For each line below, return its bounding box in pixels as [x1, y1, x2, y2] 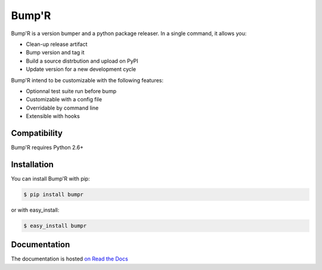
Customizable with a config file [26, 96, 103, 103]
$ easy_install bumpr [23, 222, 87, 229]
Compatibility [11, 128, 63, 138]
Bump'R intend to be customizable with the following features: [11, 76, 164, 83]
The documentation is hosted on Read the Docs [11, 255, 128, 262]
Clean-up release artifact [26, 41, 88, 48]
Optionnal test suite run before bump [26, 87, 116, 95]
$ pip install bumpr [23, 191, 83, 198]
